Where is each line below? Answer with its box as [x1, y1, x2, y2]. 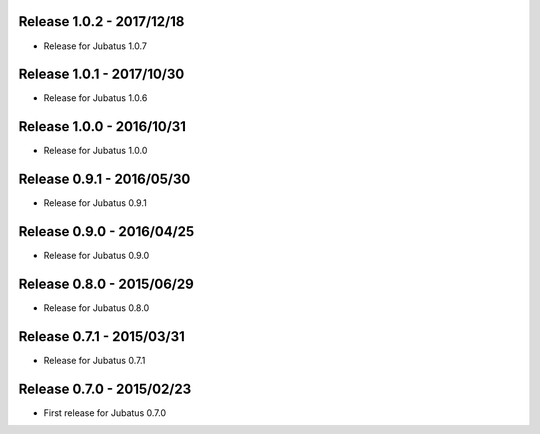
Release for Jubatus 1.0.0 [43, 145, 148, 157]
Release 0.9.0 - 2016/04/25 [18, 223, 195, 240]
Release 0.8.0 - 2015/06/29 [18, 275, 194, 292]
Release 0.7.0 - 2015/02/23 [18, 380, 192, 397]
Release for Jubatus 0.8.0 [43, 302, 150, 314]
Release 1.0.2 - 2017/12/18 [18, 13, 185, 30]
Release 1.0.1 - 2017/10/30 [18, 66, 185, 83]
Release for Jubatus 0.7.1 [43, 354, 146, 366]
